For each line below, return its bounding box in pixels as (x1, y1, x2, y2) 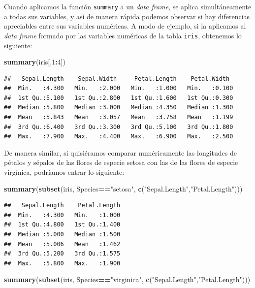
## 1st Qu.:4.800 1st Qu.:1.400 (4, 221, 121, 228)
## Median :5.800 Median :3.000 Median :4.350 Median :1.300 (4, 104, 233, 111)
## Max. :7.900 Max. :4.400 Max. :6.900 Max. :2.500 (4, 133, 233, 140)
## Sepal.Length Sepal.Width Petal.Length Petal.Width (4, 75, 230, 82)
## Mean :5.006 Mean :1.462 (4, 240, 121, 248)
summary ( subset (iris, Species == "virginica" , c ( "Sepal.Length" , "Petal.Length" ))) (4, 274, 251, 285)
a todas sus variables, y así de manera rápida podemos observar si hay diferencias (4, 11, 250, 21)
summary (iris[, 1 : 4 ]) (4, 57, 65, 67)
